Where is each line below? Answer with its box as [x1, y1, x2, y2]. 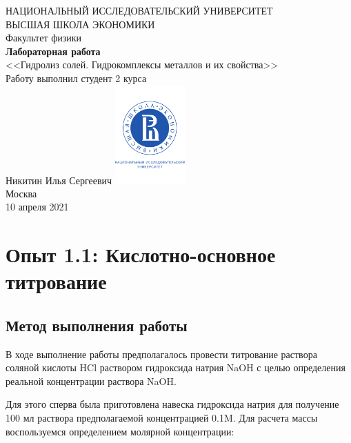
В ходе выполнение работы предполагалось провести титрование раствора [6, 346, 317, 361]
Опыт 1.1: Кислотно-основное [6, 240, 276, 268]
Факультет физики [6, 30, 82, 45]
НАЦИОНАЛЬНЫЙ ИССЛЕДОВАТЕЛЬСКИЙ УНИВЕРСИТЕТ [6, 3, 273, 17]
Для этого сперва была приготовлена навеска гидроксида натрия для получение [6, 397, 339, 411]
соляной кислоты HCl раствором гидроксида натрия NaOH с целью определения [6, 360, 345, 375]
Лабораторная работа [6, 43, 101, 58]
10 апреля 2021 [6, 199, 69, 214]
